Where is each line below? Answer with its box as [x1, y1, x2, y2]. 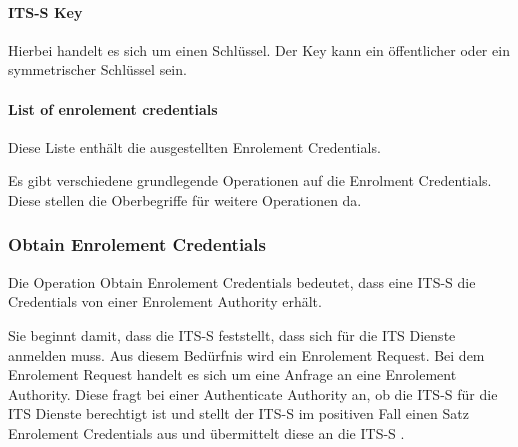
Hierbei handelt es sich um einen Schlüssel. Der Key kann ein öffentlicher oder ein [8, 39, 510, 60]
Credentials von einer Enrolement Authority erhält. [8, 291, 322, 312]
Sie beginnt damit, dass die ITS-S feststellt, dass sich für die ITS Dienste [8, 324, 456, 345]
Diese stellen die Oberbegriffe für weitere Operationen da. [8, 189, 362, 210]
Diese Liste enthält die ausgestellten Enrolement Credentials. [8, 136, 381, 157]
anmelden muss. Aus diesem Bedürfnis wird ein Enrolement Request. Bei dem [8, 344, 485, 365]
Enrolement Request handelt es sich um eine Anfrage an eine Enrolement [8, 364, 457, 385]
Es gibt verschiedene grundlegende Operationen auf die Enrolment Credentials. [8, 170, 492, 191]
